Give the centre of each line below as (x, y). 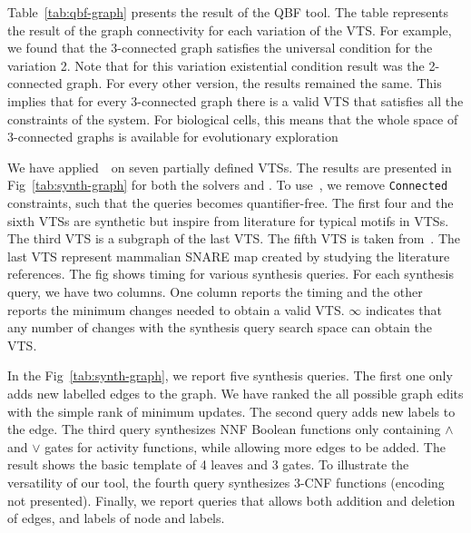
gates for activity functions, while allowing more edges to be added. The (245, 446)
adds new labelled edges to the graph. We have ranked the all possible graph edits (235, 393)
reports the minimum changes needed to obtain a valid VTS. (176, 309)
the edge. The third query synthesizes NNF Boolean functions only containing (224, 429)
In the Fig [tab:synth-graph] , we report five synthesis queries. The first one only (230, 375)
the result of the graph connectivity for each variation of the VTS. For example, (230, 30)
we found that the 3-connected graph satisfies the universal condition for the (220, 48)
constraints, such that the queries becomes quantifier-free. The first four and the (231, 202)
